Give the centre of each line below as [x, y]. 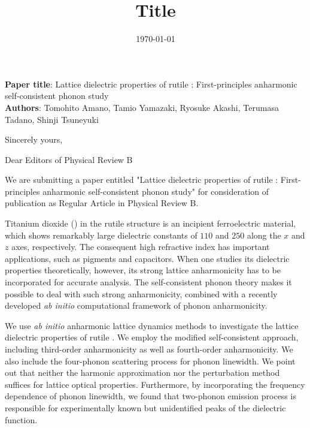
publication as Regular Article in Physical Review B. [102, 203]
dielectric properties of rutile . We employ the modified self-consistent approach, [152, 337]
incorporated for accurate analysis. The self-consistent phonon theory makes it [148, 282]
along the [264, 235]
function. [21, 419]
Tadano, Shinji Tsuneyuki [52, 119]
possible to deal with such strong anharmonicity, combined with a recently [141, 293]
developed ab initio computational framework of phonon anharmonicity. [136, 305]
